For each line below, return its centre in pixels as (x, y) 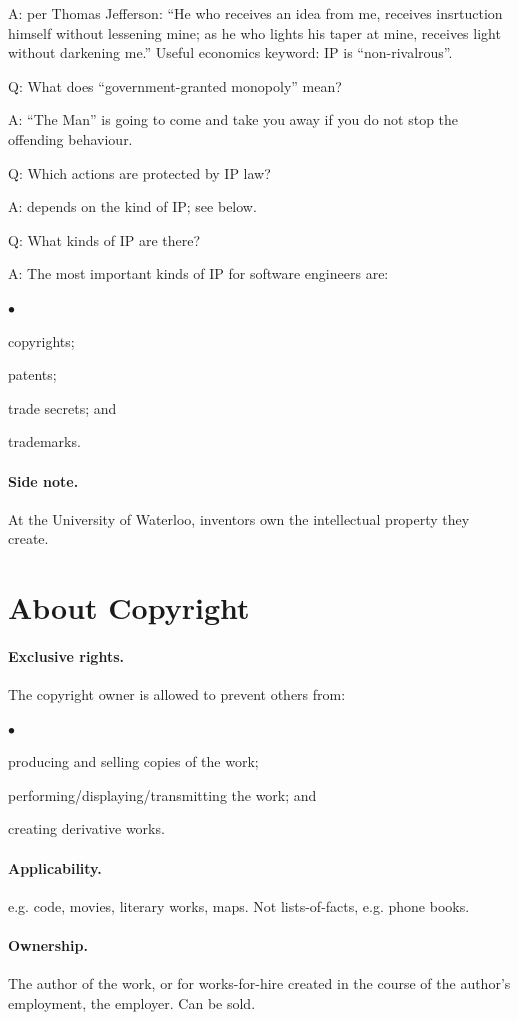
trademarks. (44, 441)
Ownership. (48, 945)
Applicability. (55, 867)
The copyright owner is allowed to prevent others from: (177, 694)
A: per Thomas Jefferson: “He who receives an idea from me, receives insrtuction (255, 13)
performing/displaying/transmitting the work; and (162, 794)
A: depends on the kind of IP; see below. (132, 206)
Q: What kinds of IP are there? (104, 239)
